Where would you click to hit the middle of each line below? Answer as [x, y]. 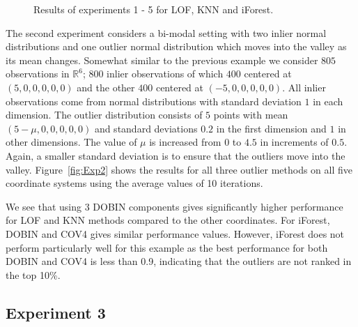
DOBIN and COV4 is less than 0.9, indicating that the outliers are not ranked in [179, 261]
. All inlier [304, 87]
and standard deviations [146, 128]
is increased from [185, 142]
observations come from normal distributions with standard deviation [154, 101]
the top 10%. [33, 274]
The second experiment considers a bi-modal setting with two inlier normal [166, 32]
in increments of [294, 142]
